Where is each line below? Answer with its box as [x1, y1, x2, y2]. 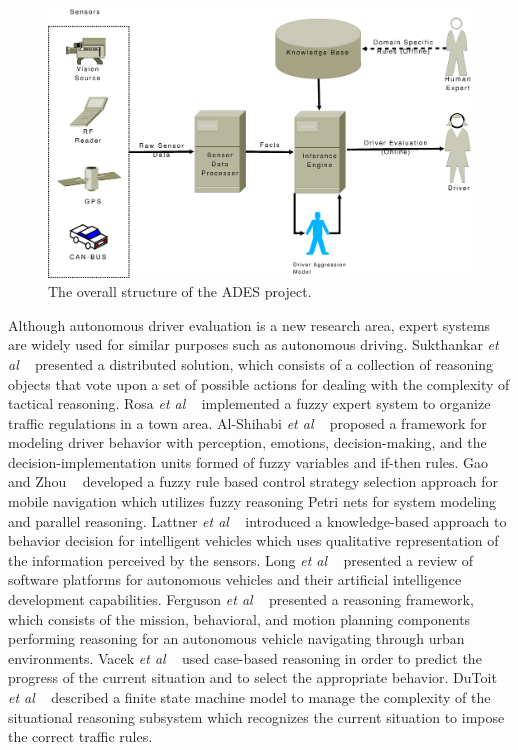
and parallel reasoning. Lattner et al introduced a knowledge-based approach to [8, 510, 507, 531]
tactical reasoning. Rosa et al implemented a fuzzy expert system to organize [8, 393, 491, 414]
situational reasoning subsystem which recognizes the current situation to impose [8, 706, 505, 727]
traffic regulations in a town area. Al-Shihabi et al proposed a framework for [8, 412, 487, 433]
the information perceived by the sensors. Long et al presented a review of [8, 549, 474, 570]
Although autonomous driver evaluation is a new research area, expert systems [8, 314, 491, 335]
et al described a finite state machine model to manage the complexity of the [8, 687, 491, 708]
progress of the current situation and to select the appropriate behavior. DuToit [8, 667, 497, 688]
